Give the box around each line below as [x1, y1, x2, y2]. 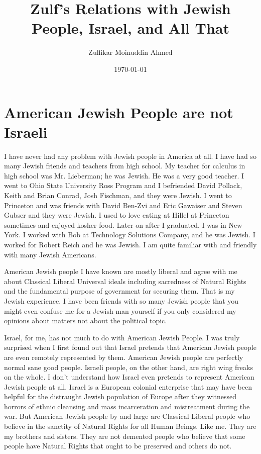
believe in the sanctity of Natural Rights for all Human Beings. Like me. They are [4, 421, 256, 431]
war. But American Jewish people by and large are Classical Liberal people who [4, 411, 250, 421]
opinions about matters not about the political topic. [4, 315, 167, 326]
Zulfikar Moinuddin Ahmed [88, 47, 173, 57]
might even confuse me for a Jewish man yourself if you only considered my [4, 305, 236, 316]
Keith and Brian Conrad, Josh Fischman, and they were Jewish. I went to [4, 190, 232, 200]
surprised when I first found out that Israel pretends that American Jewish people [4, 342, 256, 352]
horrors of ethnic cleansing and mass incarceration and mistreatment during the [4, 401, 250, 411]
